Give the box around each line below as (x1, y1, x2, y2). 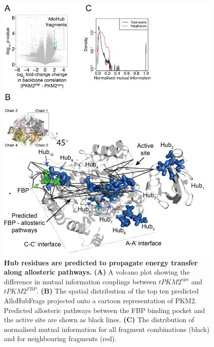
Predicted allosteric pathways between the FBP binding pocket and (4, 305, 205, 315)
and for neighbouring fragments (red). (4, 333, 117, 344)
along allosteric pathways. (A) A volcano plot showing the (4, 267, 190, 277)
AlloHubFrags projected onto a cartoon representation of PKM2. (4, 295, 197, 306)
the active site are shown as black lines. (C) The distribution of (4, 314, 194, 325)
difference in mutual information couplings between (4, 276, 157, 286)
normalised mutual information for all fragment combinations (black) (4, 324, 210, 334)
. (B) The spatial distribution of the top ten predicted (36, 286, 199, 296)
